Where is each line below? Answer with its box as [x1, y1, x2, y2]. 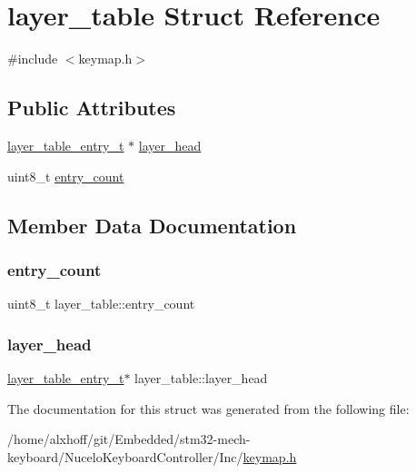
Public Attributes [7, 94, 176, 122]
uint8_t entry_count [7, 166, 124, 185]
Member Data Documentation [7, 211, 297, 239]
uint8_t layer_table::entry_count [7, 294, 195, 313]
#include [7, 49, 58, 68]
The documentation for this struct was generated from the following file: [7, 399, 410, 418]
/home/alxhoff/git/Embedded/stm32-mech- [7, 429, 251, 448]
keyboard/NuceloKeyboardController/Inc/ [7, 447, 243, 466]
